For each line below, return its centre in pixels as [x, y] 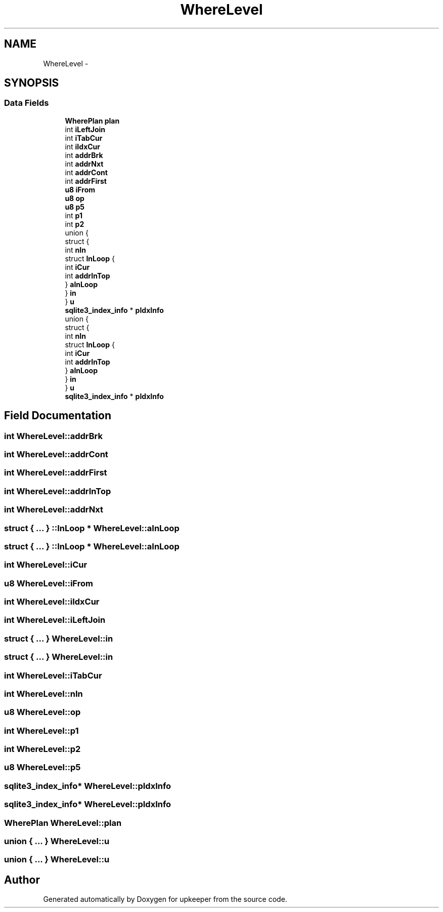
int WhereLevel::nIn [43, 693]
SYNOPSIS [32, 83]
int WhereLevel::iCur [46, 565]
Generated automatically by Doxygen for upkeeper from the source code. [165, 899]
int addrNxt [84, 164]
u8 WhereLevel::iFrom [49, 583]
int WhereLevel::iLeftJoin [55, 620]
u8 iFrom [80, 189]
